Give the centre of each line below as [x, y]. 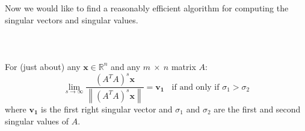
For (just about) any [43, 66]
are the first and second [257, 109]
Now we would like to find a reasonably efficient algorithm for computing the [147, 8]
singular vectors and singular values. [72, 19]
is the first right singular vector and [107, 109]
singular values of [37, 121]
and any [126, 66]
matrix [183, 66]
